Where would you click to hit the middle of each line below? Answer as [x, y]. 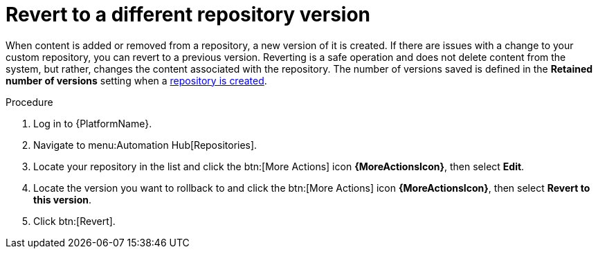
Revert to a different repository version [188, 15]
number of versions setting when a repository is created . [136, 80]
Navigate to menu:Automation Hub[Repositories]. [145, 145]
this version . [62, 199]
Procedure [29, 102]
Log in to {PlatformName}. [93, 123]
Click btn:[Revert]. [74, 221]
